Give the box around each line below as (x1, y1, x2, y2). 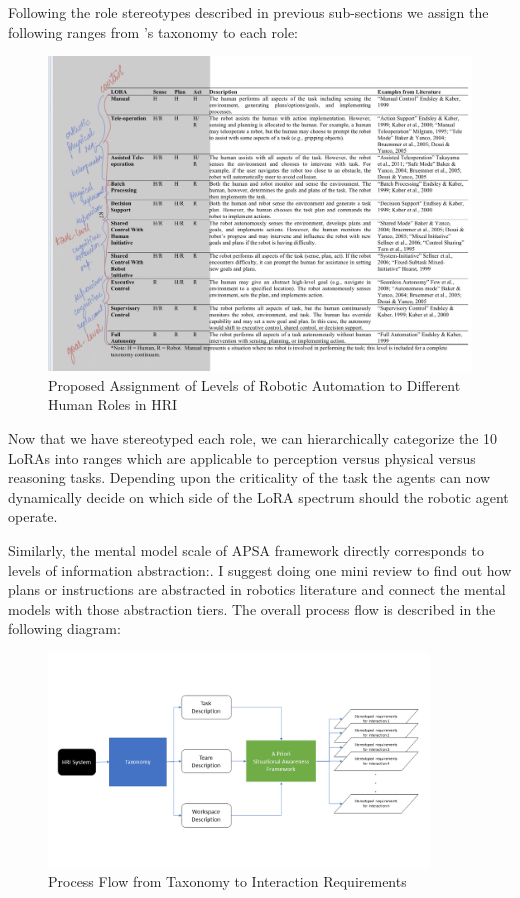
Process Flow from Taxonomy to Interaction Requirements (48, 871, 407, 892)
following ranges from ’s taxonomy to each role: (8, 21, 298, 42)
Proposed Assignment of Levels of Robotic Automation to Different (48, 374, 461, 395)
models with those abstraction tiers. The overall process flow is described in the (8, 598, 496, 619)
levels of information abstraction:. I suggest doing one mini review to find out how (8, 559, 512, 580)
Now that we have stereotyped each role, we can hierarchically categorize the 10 (8, 428, 498, 449)
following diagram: (8, 618, 121, 639)
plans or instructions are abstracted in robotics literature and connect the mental (8, 579, 506, 600)
